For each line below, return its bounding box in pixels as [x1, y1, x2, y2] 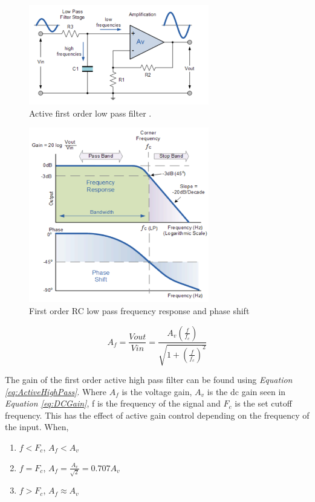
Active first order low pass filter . [29, 106, 152, 119]
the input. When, [5, 420, 69, 433]
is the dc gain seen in [207, 385, 286, 397]
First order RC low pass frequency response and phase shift [29, 304, 250, 317]
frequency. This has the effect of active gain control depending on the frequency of [5, 408, 310, 421]
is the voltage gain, [122, 385, 192, 397]
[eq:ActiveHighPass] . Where [5, 385, 107, 397]
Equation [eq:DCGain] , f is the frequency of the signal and [5, 397, 221, 410]
